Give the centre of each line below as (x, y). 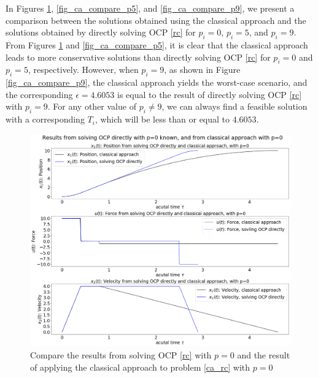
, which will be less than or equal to (162, 119)
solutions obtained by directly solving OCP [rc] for (101, 32)
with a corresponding (45, 119)
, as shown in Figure (202, 70)
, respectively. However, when (83, 70)
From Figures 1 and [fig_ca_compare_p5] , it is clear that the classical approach (157, 44)
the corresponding (39, 94)
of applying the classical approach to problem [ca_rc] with (140, 367)
